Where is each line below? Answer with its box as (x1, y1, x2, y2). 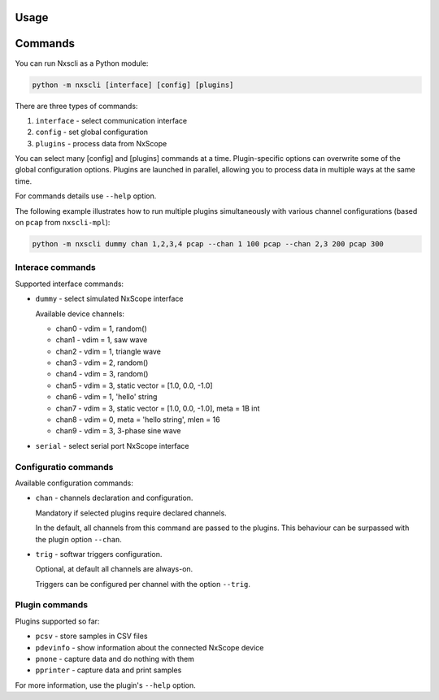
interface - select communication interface (35, 115, 187, 125)
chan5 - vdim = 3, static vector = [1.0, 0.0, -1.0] (55, 380, 213, 390)
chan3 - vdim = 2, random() (55, 358, 149, 367)
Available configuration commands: (15, 478, 133, 488)
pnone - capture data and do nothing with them (35, 654, 195, 663)
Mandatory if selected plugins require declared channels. (35, 508, 227, 518)
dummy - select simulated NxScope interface (35, 293, 184, 304)
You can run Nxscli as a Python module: (15, 58, 149, 68)
